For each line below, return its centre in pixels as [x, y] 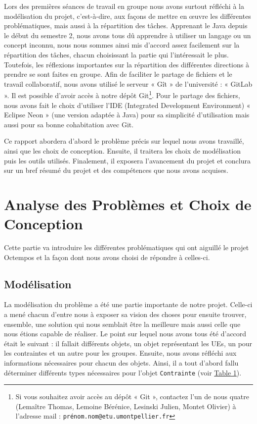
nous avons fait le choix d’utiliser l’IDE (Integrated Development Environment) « [127, 105]
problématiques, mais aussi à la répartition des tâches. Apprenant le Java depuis [126, 26]
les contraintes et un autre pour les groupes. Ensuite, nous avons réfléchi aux [120, 353]
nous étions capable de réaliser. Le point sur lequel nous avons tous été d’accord [125, 334]
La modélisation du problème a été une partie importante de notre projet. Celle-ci [128, 304]
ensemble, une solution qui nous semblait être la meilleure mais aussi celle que [122, 324]
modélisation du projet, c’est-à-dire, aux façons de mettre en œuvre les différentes [128, 16]
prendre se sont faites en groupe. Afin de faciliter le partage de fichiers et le [118, 74]
